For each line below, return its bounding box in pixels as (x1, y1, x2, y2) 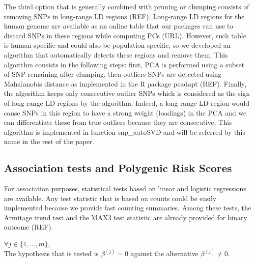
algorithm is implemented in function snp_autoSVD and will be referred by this (4, 126, 246, 137)
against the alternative (130, 248, 198, 259)
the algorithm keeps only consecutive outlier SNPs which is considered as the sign (4, 88, 250, 98)
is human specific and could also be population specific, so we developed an (4, 40, 231, 50)
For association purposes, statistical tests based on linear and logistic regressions (4, 183, 246, 194)
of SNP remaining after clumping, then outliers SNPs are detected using (4, 69, 222, 79)
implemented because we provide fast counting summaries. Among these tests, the (4, 203, 251, 213)
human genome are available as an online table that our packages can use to (4, 21, 233, 31)
